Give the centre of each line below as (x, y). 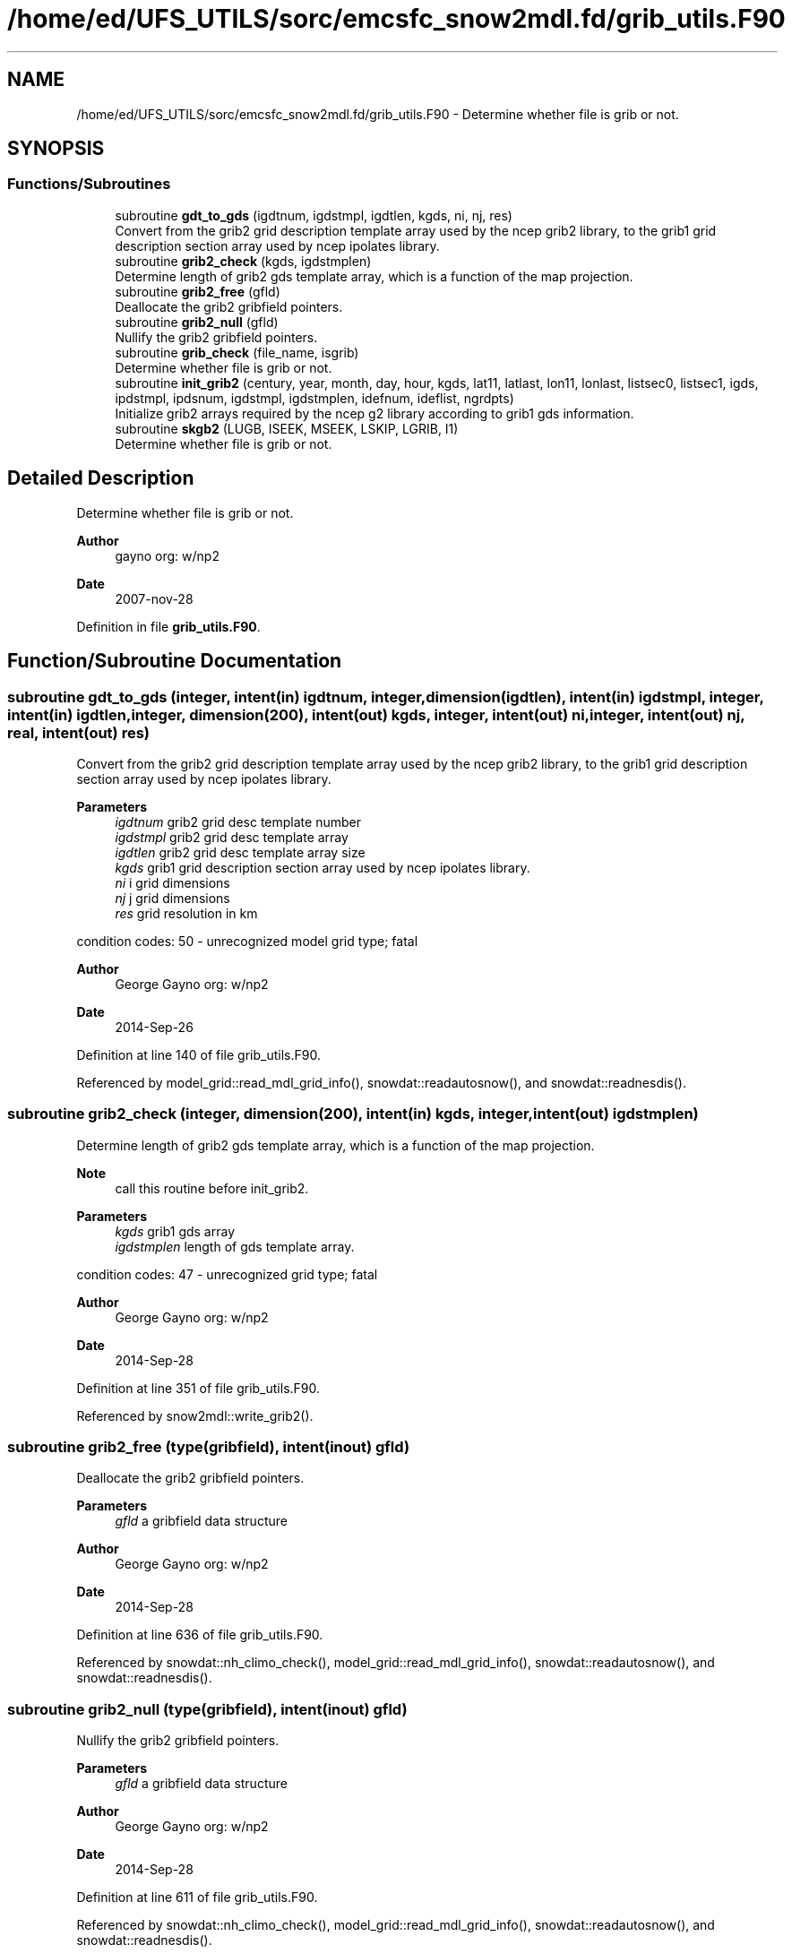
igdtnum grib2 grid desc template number (238, 822)
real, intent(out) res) (78, 732)
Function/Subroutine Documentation (175, 661)
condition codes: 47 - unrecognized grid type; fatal (227, 1274)
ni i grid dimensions (172, 882)
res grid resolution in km (186, 913)
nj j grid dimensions (172, 898)
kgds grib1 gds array (175, 1231)
